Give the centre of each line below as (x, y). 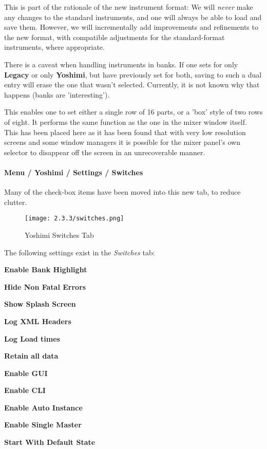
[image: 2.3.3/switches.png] (74, 219)
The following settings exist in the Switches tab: (80, 252)
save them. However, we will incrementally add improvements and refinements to (131, 27)
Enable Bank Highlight (46, 269)
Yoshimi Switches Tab (59, 235)
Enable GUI (26, 373)
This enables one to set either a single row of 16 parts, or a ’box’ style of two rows (133, 112)
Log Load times (32, 338)
